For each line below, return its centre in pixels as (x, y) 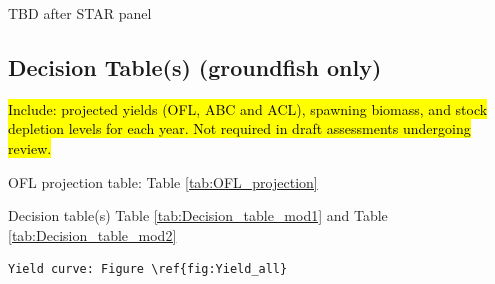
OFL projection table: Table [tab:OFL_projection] (163, 181)
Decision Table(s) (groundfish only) (195, 66)
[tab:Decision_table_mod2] (92, 234)
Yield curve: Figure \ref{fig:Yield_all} (148, 269)
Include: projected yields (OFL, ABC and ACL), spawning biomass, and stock (248, 108)
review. (30, 147)
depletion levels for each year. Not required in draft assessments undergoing (239, 128)
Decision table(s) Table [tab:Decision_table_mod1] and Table (198, 215)
